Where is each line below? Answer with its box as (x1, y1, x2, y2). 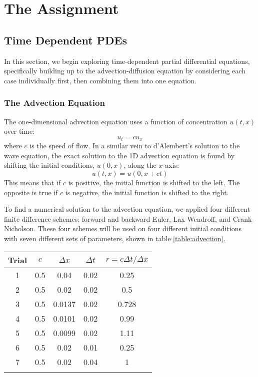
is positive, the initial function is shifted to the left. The (68, 177, 240, 187)
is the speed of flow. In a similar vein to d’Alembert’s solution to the (29, 140, 240, 151)
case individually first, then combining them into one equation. (4, 75, 196, 85)
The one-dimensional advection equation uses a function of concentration (4, 116, 227, 126)
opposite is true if (4, 187, 58, 197)
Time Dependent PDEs (4, 32, 127, 47)
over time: (4, 126, 35, 136)
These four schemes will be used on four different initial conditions (37, 223, 242, 234)
